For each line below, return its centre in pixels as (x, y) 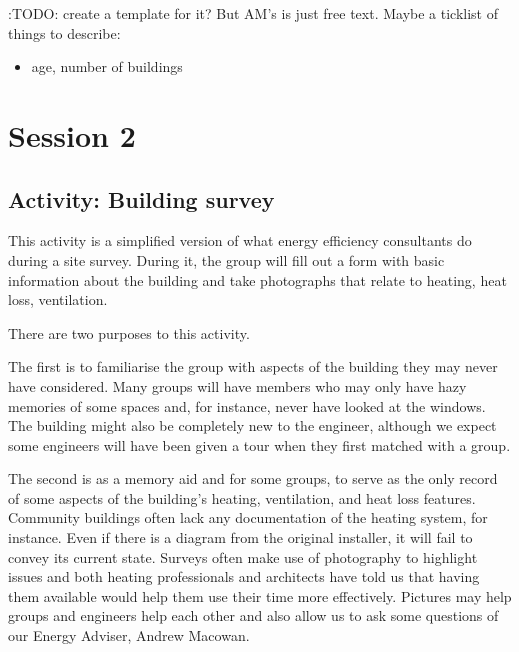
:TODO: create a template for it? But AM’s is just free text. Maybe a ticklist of (253, 13)
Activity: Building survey (141, 198)
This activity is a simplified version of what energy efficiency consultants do (240, 240)
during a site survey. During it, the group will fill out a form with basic (226, 259)
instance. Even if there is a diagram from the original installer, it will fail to (240, 537)
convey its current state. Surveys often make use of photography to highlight (243, 556)
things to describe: (64, 32)
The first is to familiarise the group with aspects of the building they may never (253, 366)
